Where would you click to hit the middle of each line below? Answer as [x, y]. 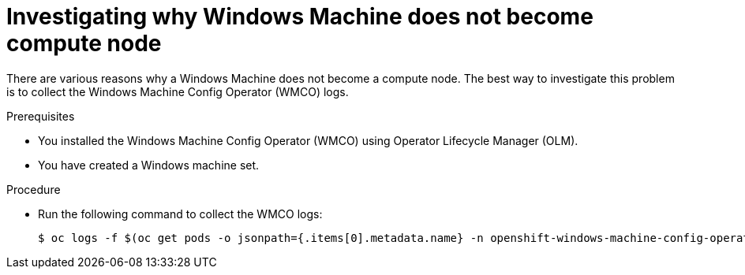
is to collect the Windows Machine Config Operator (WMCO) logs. [178, 91]
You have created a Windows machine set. [149, 165]
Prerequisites [41, 116]
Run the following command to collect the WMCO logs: [180, 214]
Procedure [34, 189]
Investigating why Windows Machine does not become [300, 17]
